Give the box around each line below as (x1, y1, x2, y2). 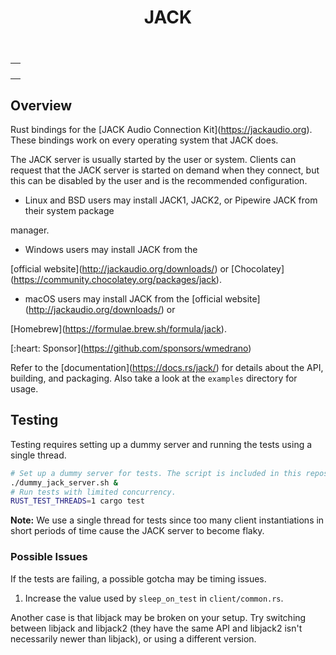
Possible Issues (10, 550, 88, 564)
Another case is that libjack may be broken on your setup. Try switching (10, 611, 307, 623)
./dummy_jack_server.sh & (10, 477, 118, 488)
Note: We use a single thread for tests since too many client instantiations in (10, 514, 325, 526)
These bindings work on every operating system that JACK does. (10, 134, 279, 146)
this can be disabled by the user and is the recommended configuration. (10, 175, 308, 186)
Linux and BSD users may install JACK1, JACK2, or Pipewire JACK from (24, 194, 318, 206)
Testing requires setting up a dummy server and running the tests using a (10, 438, 313, 450)
